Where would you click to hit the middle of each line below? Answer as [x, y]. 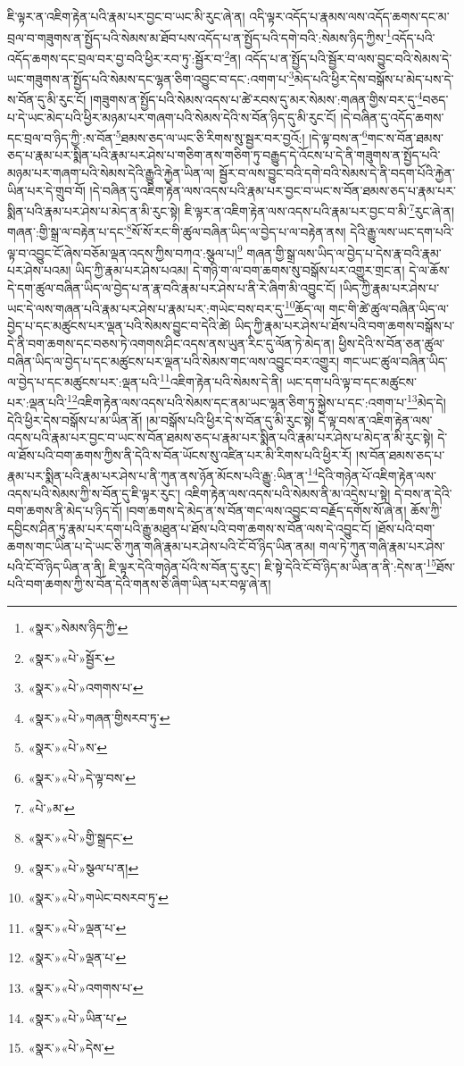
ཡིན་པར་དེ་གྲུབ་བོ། [46, 190]
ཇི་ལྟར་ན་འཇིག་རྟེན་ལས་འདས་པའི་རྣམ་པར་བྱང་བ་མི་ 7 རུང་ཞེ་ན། [319, 210]
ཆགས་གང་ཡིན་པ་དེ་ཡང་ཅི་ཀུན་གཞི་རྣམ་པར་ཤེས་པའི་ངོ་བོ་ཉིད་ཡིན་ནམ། [162, 546]
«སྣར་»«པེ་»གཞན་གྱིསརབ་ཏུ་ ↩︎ [99, 717]
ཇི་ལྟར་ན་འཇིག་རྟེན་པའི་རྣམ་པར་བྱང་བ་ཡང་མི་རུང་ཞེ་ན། [126, 16]
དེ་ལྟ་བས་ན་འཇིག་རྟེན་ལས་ [375, 420]
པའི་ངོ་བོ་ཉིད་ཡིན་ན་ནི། [56, 566]
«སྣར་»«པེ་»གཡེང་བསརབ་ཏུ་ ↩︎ [98, 898]
